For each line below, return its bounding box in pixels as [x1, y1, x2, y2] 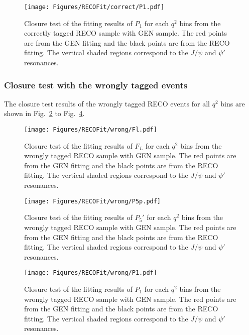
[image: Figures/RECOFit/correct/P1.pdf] [24, 4, 165, 11]
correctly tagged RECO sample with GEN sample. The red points [24, 28, 227, 38]
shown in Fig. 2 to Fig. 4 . [4, 108, 85, 119]
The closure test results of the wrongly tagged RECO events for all [4, 98, 210, 108]
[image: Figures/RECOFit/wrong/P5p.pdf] [24, 197, 161, 205]
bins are [220, 98, 245, 108]
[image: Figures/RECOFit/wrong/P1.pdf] [24, 269, 157, 277]
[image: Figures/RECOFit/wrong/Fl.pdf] [24, 126, 157, 134]
